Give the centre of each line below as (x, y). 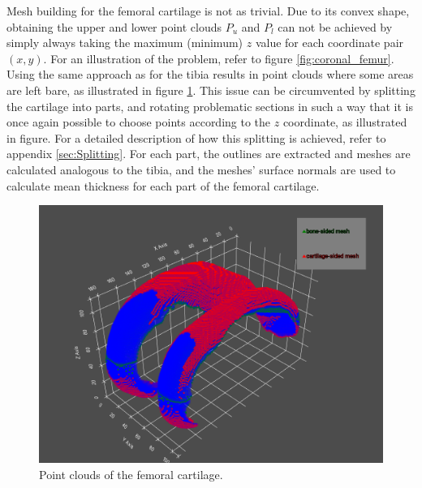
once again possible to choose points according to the (139, 122)
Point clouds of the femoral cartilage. (131, 474)
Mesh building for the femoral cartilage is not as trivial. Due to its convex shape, (208, 11)
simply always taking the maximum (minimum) (125, 43)
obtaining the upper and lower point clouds (114, 26)
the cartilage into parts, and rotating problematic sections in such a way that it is (210, 106)
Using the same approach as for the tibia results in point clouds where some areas (210, 74)
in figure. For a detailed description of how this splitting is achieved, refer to (196, 137)
